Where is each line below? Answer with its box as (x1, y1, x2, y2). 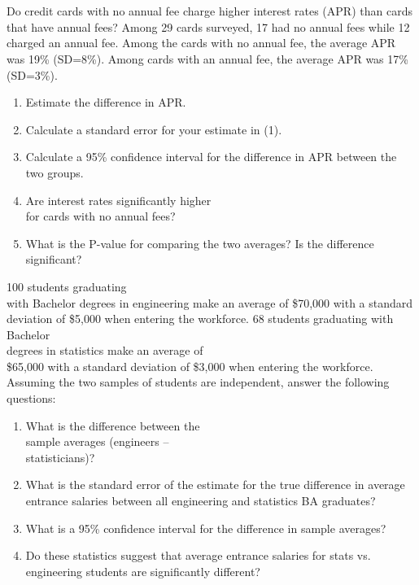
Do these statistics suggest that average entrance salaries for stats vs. (25, 547, 371, 564)
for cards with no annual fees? (25, 207, 176, 225)
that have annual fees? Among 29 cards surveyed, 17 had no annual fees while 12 (7, 18, 410, 35)
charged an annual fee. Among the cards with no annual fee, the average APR (7, 34, 396, 51)
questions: (7, 390, 56, 407)
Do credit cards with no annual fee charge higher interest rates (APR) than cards (7, 2, 412, 20)
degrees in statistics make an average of (7, 342, 203, 359)
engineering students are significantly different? (25, 562, 260, 579)
